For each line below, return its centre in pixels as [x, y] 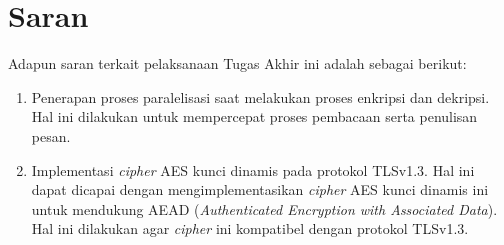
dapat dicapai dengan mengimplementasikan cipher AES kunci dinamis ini [260, 189]
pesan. [51, 135]
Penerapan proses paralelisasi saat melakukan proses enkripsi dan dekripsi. [260, 96]
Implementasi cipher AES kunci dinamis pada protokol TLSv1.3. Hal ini [253, 169]
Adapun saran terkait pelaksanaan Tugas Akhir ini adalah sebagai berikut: [237, 63]
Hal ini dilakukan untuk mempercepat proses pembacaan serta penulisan [254, 116]
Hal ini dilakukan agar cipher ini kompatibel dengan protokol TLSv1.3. [250, 228]
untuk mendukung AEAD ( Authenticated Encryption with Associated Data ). [264, 208]
